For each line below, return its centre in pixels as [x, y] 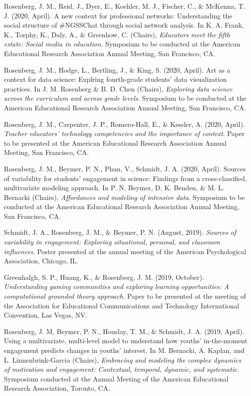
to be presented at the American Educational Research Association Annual [115, 143]
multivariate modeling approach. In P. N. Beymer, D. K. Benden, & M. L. [114, 188]
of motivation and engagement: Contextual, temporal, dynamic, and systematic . [122, 369]
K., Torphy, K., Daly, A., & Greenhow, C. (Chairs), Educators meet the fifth [117, 34]
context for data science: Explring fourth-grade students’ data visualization [115, 79]
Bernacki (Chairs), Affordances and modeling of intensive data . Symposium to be [124, 197]
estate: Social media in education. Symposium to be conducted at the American [122, 44]
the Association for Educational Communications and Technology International [122, 305]
